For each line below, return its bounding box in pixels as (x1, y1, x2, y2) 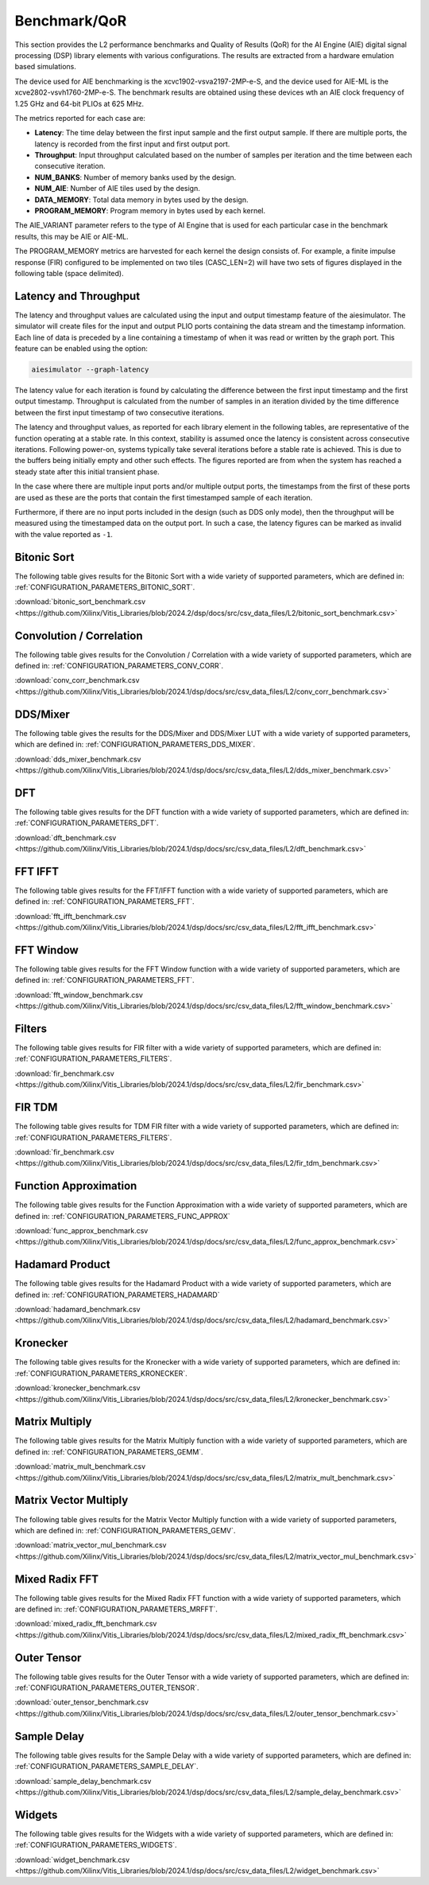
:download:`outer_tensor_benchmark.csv (14, 1697, 149, 1707)
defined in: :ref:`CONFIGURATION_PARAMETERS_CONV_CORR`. (14, 661, 224, 671)
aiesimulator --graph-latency (31, 365, 149, 374)
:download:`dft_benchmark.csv (14, 832, 117, 843)
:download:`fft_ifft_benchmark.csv (14, 911, 127, 921)
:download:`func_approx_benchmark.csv (14, 1226, 149, 1236)
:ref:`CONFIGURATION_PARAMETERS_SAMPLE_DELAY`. (14, 1762, 199, 1771)
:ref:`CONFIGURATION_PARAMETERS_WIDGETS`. (14, 1840, 177, 1850)
